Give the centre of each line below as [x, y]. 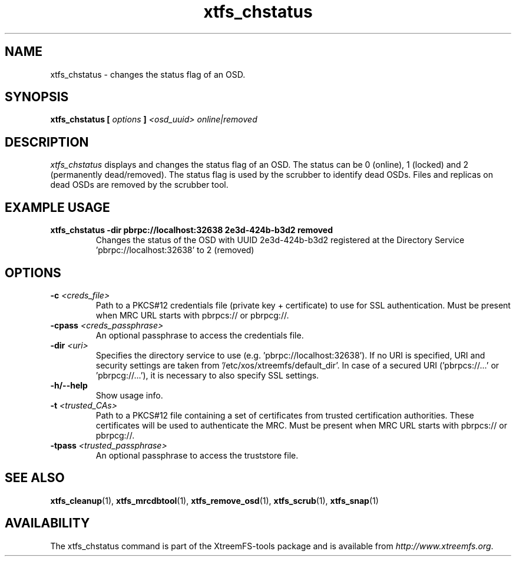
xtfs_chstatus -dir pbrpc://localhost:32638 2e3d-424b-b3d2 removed [192, 230]
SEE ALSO [35, 478]
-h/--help [69, 385]
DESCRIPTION [47, 142]
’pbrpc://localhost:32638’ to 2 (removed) [175, 250]
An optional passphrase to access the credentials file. [200, 335]
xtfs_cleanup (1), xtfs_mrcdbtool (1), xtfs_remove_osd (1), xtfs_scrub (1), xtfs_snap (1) [214, 500]
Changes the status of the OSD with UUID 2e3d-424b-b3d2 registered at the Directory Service [280, 240]
